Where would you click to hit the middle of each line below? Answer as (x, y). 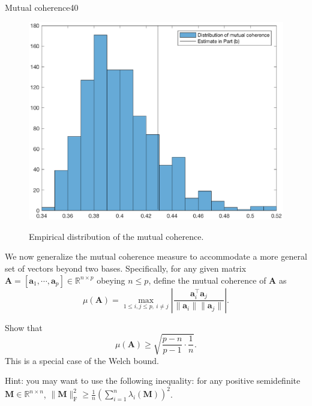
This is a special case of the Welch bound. (82, 360)
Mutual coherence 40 (42, 7)
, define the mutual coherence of (207, 280)
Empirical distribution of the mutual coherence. (116, 236)
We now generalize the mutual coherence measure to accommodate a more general (156, 256)
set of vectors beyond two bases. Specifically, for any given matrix (126, 268)
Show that (24, 327)
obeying (111, 280)
